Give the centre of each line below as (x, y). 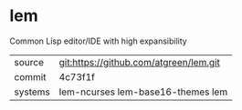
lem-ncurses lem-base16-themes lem (143, 92)
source (29, 62)
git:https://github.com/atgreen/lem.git (140, 62)
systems (32, 92)
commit (30, 76)
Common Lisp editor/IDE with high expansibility (98, 41)
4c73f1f (77, 76)
